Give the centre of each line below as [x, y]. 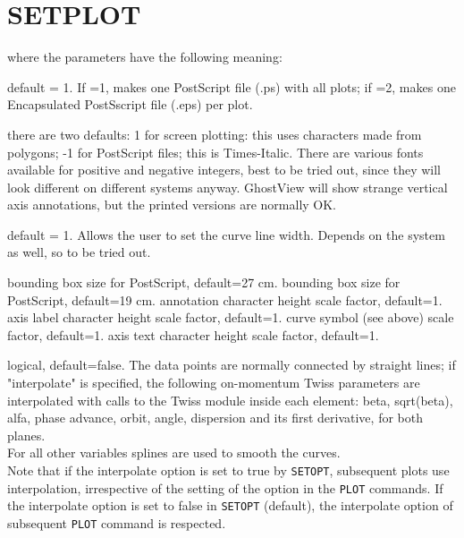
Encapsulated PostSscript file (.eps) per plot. [130, 104]
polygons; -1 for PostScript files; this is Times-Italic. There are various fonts [215, 152]
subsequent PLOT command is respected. [117, 522]
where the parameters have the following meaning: [145, 57]
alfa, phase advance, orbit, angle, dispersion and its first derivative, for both [215, 418]
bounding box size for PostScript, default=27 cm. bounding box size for [204, 282]
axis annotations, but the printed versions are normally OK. [172, 205]
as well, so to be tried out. [79, 252]
